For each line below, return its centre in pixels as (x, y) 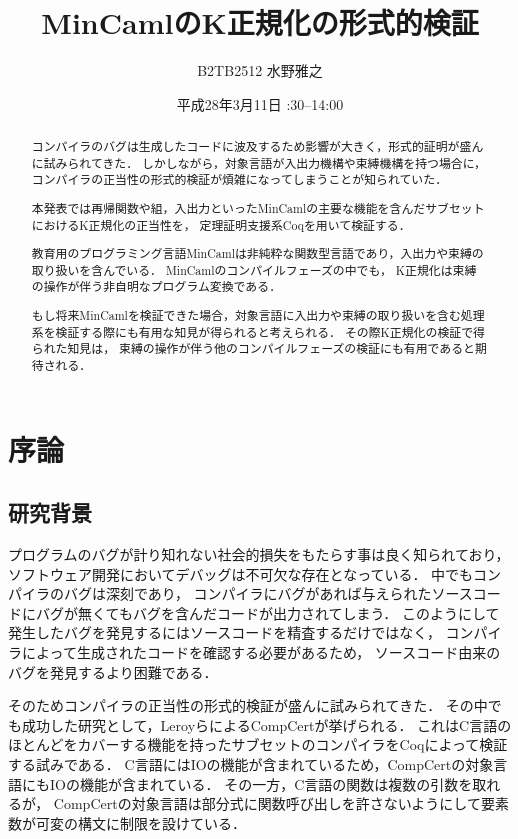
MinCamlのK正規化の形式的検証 (260, 22)
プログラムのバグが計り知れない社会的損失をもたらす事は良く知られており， (259, 554)
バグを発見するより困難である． (113, 671)
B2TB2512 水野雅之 (260, 70)
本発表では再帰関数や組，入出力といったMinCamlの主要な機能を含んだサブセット (258, 207)
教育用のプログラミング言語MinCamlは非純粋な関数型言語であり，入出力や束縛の (257, 253)
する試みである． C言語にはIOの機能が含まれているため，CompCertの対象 (251, 763)
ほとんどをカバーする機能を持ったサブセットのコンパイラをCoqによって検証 (258, 744)
